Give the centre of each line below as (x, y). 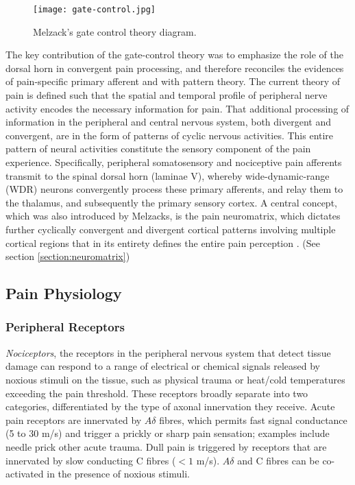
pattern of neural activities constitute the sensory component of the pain (158, 149)
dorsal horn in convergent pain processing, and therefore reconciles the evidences (175, 68)
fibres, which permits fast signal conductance (253, 419)
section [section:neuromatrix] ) (68, 256)
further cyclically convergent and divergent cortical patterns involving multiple (171, 229)
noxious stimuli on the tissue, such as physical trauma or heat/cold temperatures (175, 379)
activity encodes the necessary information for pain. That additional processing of (177, 108)
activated (25, 474)
